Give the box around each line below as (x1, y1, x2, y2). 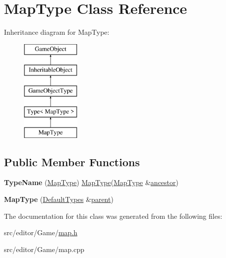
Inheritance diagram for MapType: (4, 27, 110, 37)
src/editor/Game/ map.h (4, 227, 78, 238)
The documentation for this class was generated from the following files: (4, 210, 223, 221)
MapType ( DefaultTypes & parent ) (4, 194, 113, 204)
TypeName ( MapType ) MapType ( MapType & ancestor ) (4, 177, 178, 188)
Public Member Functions (4, 154, 140, 169)
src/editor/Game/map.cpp (4, 244, 85, 254)
